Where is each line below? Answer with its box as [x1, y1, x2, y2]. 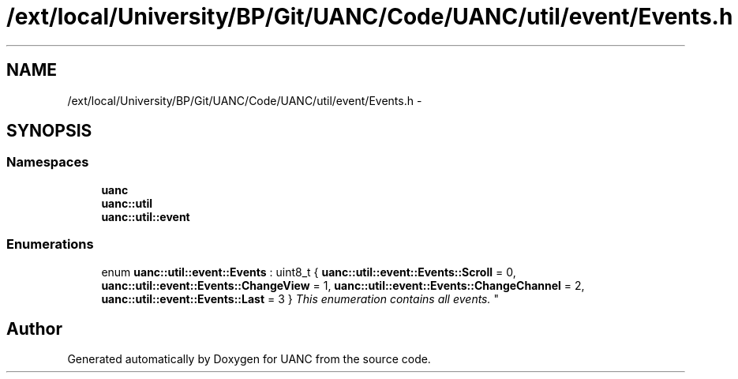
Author [6, 318, 62, 339]
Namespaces [6, 154, 89, 171]
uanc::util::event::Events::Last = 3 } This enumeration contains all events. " [101, 291, 499, 306]
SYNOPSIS [6, 121, 92, 141]
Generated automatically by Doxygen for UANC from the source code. [67, 352, 431, 366]
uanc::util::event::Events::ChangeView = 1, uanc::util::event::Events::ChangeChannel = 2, [101, 278, 585, 292]
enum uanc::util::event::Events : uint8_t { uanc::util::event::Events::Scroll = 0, [101, 265, 516, 279]
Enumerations [6, 236, 94, 253]
